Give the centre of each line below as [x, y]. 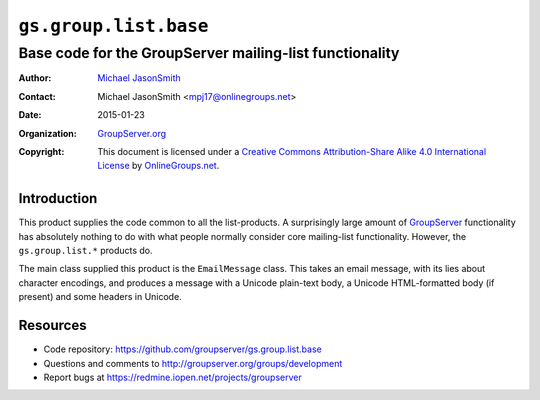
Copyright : [41, 151]
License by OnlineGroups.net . [158, 166]
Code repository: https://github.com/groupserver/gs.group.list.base [182, 349]
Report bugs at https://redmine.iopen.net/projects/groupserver [172, 377]
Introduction [58, 198]
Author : [35, 78]
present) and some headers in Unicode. [100, 297]
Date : [30, 115]
